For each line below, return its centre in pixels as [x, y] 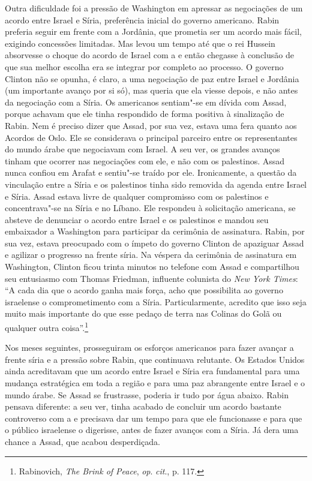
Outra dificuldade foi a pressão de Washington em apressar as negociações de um [154, 8]
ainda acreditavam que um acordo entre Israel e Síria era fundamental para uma [152, 371]
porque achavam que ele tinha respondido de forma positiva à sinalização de [145, 114]
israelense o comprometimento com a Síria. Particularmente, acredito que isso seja [156, 301]
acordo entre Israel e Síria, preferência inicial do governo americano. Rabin [142, 19]
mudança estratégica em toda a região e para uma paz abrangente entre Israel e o [155, 383]
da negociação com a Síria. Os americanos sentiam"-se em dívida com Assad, [146, 102]
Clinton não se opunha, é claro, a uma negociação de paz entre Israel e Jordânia [152, 78]
